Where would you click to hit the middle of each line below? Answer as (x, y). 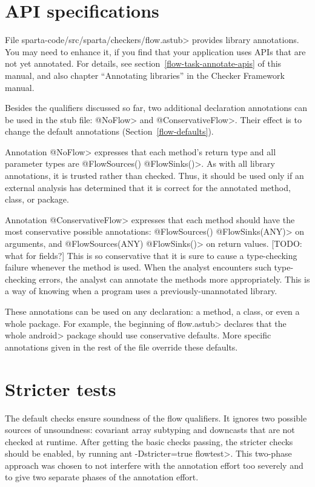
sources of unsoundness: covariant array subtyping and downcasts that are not (150, 430)
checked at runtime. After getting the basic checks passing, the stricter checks (149, 441)
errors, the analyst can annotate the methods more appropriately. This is (174, 279)
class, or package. (37, 199)
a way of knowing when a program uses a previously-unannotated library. (141, 291)
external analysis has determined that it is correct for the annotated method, (148, 187)
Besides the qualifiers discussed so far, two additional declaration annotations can (156, 108)
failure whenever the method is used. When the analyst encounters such (138, 267)
